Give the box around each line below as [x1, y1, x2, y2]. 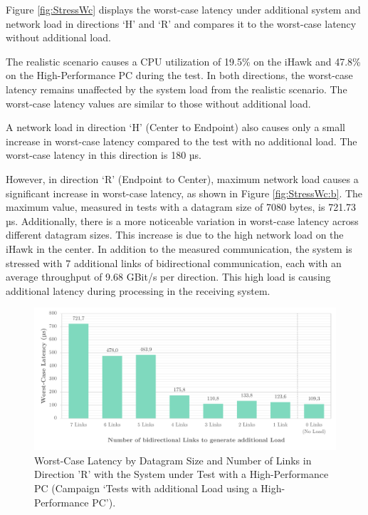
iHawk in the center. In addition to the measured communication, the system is [6, 241, 352, 256]
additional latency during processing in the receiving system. [6, 283, 270, 298]
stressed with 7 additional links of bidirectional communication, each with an [6, 255, 342, 270]
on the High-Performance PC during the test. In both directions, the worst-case [6, 68, 353, 83]
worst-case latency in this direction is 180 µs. [6, 147, 201, 162]
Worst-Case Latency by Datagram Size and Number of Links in [34, 452, 312, 467]
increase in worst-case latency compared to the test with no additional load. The [6, 133, 357, 148]
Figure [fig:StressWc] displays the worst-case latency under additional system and [6, 2, 361, 16]
